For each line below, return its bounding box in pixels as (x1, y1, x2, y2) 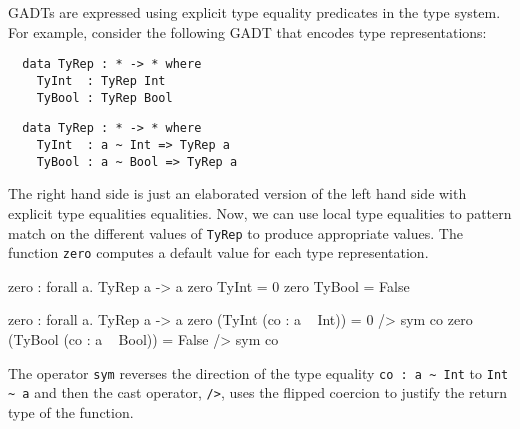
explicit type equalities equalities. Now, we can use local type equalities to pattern (8, 202, 512, 223)
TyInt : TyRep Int (36, 74, 166, 89)
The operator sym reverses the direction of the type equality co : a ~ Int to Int (8, 362, 509, 383)
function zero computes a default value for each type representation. (8, 242, 429, 263)
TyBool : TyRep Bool (36, 90, 173, 105)
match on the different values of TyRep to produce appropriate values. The (8, 222, 463, 243)
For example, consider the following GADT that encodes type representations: (8, 21, 487, 42)
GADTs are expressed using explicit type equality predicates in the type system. (8, 2, 501, 23)
